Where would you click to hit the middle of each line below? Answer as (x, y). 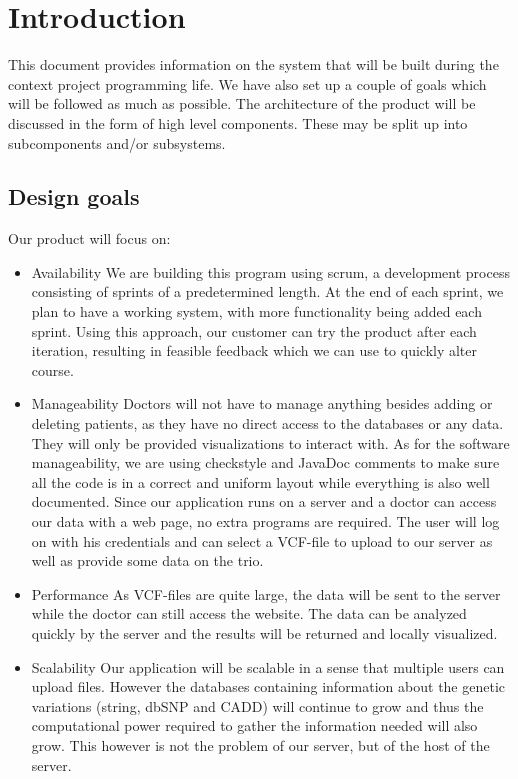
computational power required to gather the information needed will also (254, 725)
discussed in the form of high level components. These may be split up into (238, 122)
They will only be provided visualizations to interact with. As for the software (270, 442)
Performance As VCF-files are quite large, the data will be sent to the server (266, 593)
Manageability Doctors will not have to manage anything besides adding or (262, 403)
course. (52, 369)
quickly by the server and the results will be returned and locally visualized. (264, 632)
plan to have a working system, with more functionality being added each (256, 311)
